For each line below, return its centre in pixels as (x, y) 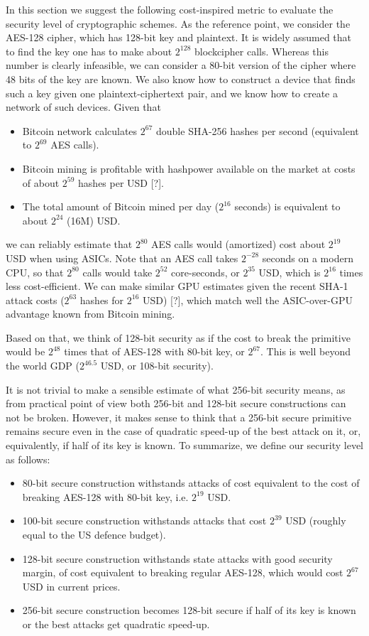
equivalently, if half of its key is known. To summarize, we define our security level (185, 445)
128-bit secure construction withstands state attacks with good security (177, 558)
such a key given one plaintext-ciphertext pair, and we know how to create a (172, 93)
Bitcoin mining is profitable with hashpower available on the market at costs (189, 168)
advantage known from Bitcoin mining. (90, 314)
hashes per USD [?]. (121, 182)
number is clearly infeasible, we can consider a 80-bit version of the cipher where (181, 65)
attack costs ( (35, 300)
